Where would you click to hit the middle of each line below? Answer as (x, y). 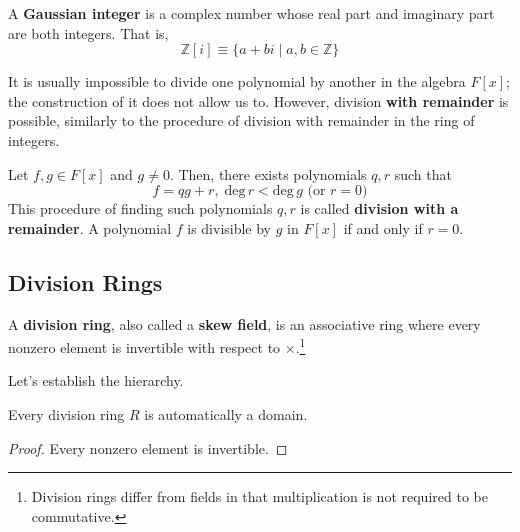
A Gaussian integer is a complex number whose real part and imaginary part (251, 13)
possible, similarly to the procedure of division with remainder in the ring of (241, 120)
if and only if (383, 227)
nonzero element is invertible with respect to (144, 346)
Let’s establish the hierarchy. (96, 380)
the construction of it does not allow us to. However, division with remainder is (258, 100)
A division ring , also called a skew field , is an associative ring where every (244, 323)
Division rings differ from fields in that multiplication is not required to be (259, 496)
